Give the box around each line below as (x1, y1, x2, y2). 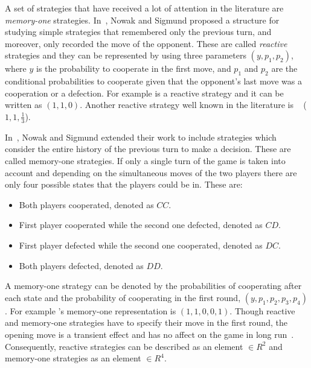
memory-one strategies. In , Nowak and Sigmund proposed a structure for (5, 13, 280, 26)
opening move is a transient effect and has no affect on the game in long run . (5, 328, 294, 340)
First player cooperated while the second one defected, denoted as (19, 218, 263, 231)
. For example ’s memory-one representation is (5, 304, 176, 317)
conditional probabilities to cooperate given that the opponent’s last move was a (5, 75, 302, 87)
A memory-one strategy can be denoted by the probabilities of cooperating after (5, 279, 302, 292)
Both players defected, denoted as (19, 259, 144, 271)
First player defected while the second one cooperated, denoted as (19, 238, 263, 251)
